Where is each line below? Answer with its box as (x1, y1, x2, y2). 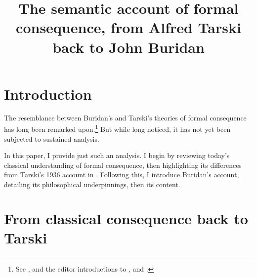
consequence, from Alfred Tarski (16, 17, 241, 38)
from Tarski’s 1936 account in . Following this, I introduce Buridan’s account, (4, 169, 239, 180)
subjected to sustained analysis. (4, 133, 99, 144)
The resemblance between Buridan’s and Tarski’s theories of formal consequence (4, 112, 247, 122)
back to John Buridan (52, 37, 205, 57)
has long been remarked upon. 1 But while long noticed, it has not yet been (4, 122, 231, 134)
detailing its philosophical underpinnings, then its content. (4, 179, 180, 189)
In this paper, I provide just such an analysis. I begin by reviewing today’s (4, 150, 230, 160)
